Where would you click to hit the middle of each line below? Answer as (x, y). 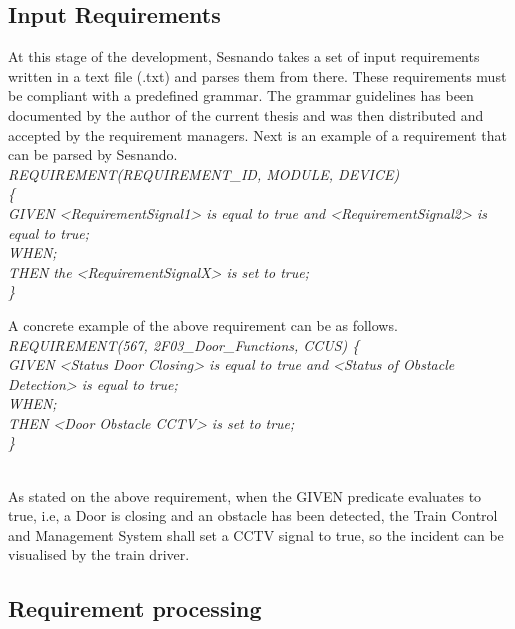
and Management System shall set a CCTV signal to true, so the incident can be (256, 534)
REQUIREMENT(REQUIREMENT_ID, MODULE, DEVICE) (204, 173)
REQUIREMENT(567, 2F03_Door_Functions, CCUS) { (184, 344)
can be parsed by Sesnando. (93, 154)
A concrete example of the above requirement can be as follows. (203, 324)
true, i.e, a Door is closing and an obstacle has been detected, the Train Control (253, 515)
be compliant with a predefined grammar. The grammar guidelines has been (241, 95)
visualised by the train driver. (99, 554)
